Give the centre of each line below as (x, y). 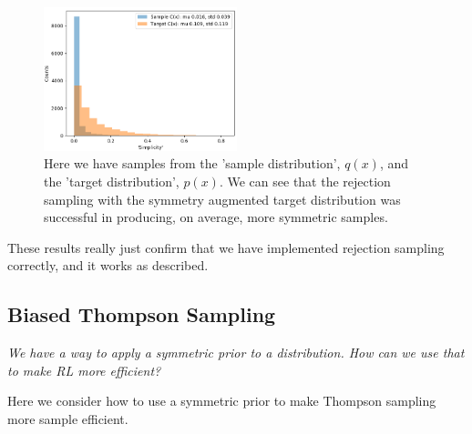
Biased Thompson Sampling (142, 314)
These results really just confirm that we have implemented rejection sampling (226, 247)
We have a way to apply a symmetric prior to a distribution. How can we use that (236, 353)
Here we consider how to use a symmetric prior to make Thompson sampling (222, 401)
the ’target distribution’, (112, 181)
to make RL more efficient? (84, 370)
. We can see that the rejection (305, 181)
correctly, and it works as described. (108, 265)
